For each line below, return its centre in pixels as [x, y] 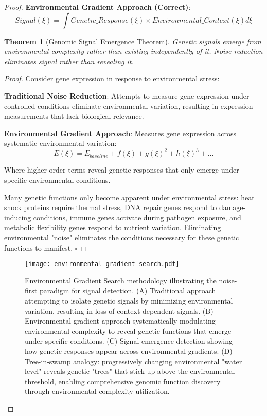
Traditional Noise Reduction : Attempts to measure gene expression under [127, 95]
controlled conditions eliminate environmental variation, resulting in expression [129, 106]
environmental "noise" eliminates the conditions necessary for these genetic [122, 237]
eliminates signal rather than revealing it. [69, 61]
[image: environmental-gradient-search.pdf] [102, 264]
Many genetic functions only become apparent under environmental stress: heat [129, 197]
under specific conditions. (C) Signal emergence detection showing [129, 341]
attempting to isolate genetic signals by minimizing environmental [129, 301]
